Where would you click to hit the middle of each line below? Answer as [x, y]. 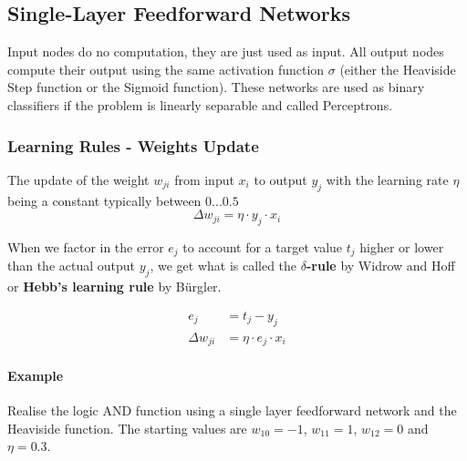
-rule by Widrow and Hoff [380, 266]
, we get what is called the [223, 266]
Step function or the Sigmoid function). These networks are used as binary [216, 87]
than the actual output [72, 266]
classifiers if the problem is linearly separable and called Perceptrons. [200, 104]
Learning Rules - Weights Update [133, 145]
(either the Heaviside [398, 69]
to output [280, 179]
